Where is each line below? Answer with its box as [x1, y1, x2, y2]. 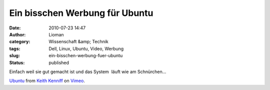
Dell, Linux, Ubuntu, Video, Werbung [48, 45, 124, 52]
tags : [9, 45, 20, 52]
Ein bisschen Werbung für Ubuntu [9, 7, 153, 18]
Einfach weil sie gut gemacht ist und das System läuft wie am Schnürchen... [9, 69, 166, 75]
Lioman [48, 31, 64, 37]
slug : [9, 53, 20, 59]
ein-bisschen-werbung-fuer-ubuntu [48, 53, 123, 59]
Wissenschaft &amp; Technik [48, 39, 108, 45]
